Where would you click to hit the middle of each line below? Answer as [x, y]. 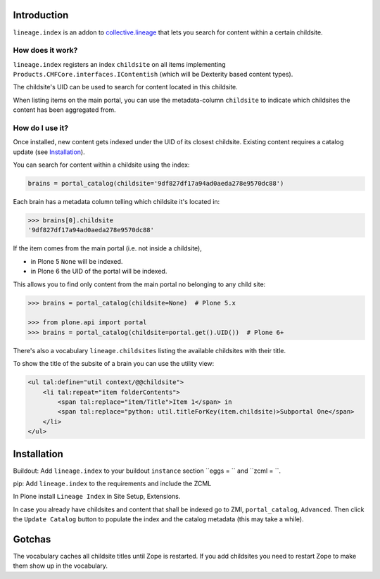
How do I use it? [41, 128]
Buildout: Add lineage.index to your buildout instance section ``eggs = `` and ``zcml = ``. [147, 471]
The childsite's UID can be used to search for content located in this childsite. [126, 87]
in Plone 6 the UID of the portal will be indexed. [99, 272]
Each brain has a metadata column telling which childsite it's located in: [116, 202]
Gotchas [32, 539]
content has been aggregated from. [64, 110]
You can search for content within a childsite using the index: [101, 165]
